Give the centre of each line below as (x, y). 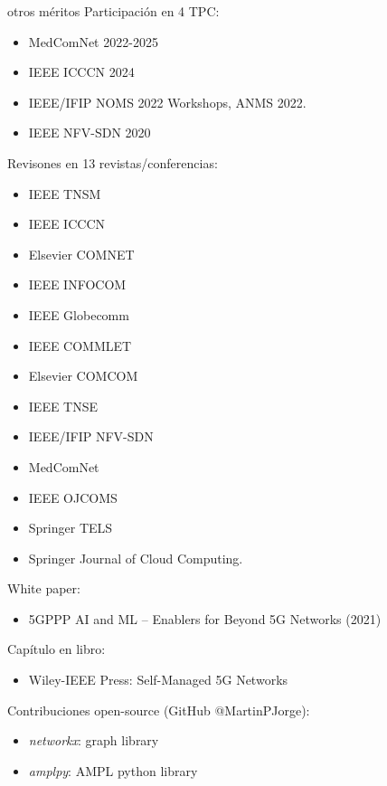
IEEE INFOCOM (77, 284)
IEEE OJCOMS (73, 497)
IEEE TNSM (65, 193)
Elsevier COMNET (81, 254)
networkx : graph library (94, 740)
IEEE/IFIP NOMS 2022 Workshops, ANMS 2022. (167, 102)
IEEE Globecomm (79, 314)
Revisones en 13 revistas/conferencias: (113, 162)
